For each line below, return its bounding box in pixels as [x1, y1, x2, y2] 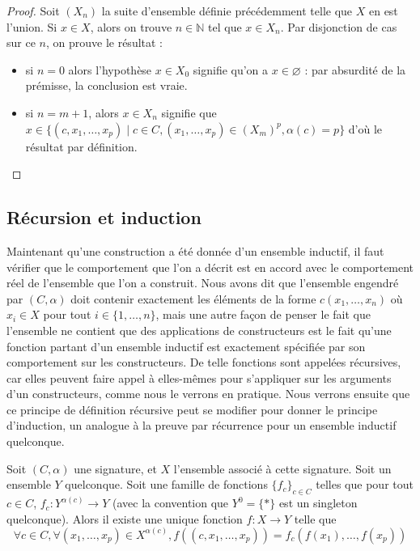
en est [368, 2, 398, 19]
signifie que [161, 104, 217, 121]
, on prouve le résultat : [45, 34, 163, 51]
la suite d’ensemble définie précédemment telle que [101, 2, 353, 19]
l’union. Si [6, 18, 57, 35]
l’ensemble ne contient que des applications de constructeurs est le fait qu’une [6, 321, 392, 338]
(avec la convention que [112, 494, 229, 511]
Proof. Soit [6, 2, 60, 19]
